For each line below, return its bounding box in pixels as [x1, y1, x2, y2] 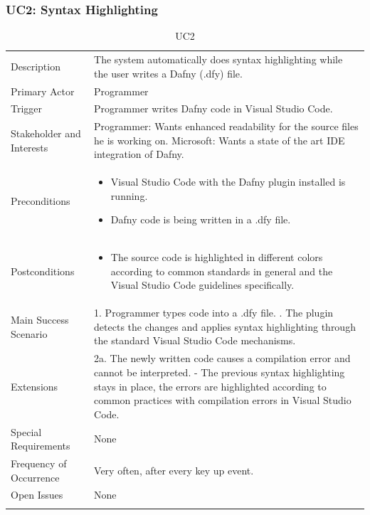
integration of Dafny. [94, 147, 184, 161]
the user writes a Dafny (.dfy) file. [94, 65, 243, 80]
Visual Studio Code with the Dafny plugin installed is [110, 174, 346, 189]
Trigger [11, 101, 43, 116]
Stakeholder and [11, 125, 81, 140]
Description [11, 58, 60, 73]
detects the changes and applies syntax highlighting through [94, 319, 356, 334]
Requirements [11, 438, 70, 453]
